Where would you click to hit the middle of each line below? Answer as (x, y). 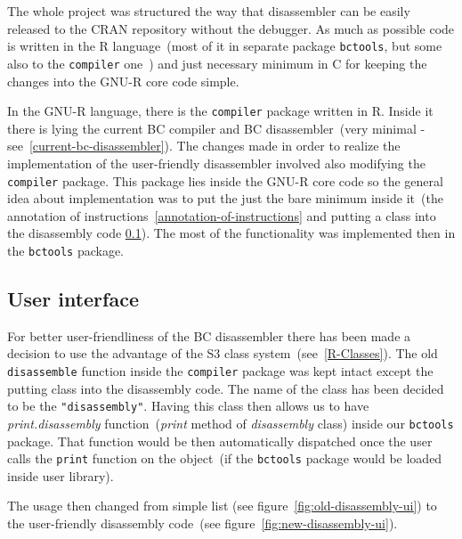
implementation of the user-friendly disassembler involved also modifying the (216, 163)
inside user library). (61, 475)
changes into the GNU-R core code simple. (123, 81)
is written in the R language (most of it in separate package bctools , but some (225, 46)
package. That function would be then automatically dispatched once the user (220, 441)
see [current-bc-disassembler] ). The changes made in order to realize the (204, 146)
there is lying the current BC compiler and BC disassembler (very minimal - (216, 128)
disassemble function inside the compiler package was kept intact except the (220, 371)
